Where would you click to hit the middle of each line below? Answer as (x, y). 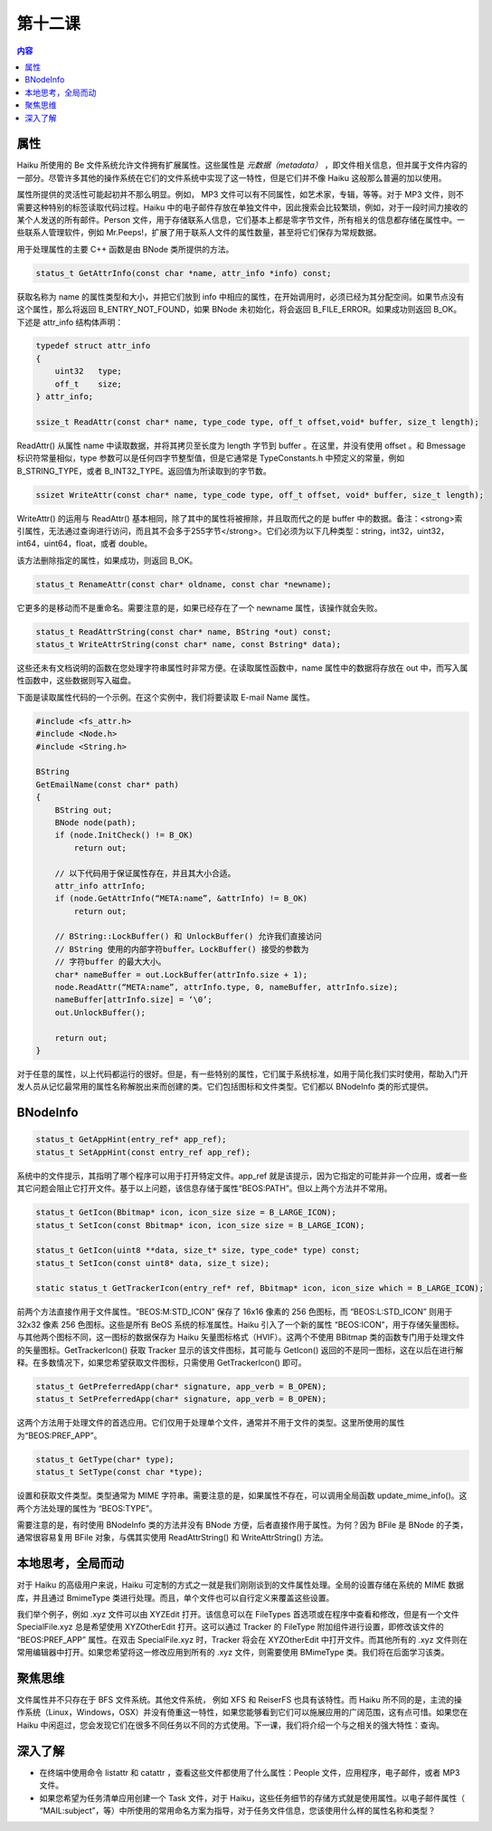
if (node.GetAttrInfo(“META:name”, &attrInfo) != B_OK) (181, 899)
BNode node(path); (95, 822)
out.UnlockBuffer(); (100, 1012)
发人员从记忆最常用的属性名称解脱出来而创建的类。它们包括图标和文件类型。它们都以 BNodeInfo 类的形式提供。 (225, 1087)
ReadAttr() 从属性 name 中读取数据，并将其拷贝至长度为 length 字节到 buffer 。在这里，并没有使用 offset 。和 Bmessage (241, 445)
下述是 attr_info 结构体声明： (70, 322)
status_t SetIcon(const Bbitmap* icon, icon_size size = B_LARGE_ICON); (200, 1225)
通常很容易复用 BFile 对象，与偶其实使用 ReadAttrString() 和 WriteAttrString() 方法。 (173, 1538)
